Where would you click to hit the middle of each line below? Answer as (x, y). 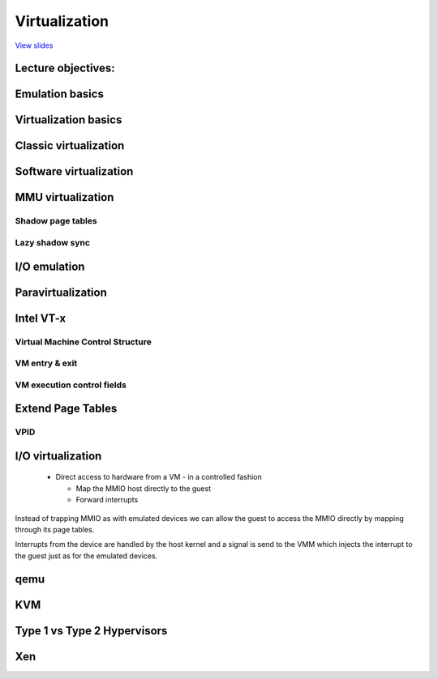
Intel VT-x (41, 318)
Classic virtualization (70, 146)
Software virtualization (74, 171)
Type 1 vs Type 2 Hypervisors (91, 631)
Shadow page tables (56, 221)
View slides (34, 45)
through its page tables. (55, 530)
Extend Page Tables (66, 409)
